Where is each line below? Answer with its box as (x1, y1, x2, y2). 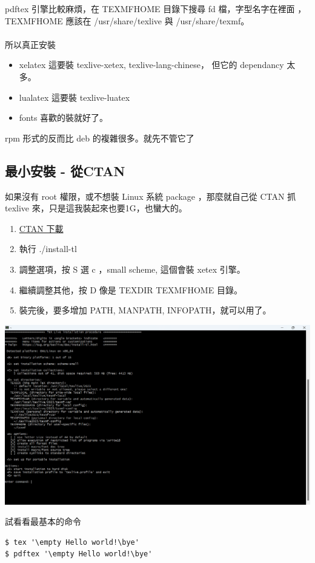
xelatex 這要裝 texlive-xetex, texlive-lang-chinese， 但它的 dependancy (19, 58, 284, 71)
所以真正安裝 (5, 38, 56, 50)
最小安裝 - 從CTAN (5, 161, 125, 180)
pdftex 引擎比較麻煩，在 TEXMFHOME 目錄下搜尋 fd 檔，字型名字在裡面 (5, 2, 295, 15)
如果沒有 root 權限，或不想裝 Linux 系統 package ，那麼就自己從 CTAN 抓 (5, 189, 296, 202)
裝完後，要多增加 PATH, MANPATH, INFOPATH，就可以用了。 (19, 304, 271, 316)
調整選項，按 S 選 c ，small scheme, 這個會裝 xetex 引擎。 (19, 262, 245, 275)
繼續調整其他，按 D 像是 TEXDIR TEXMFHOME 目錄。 (19, 283, 242, 296)
